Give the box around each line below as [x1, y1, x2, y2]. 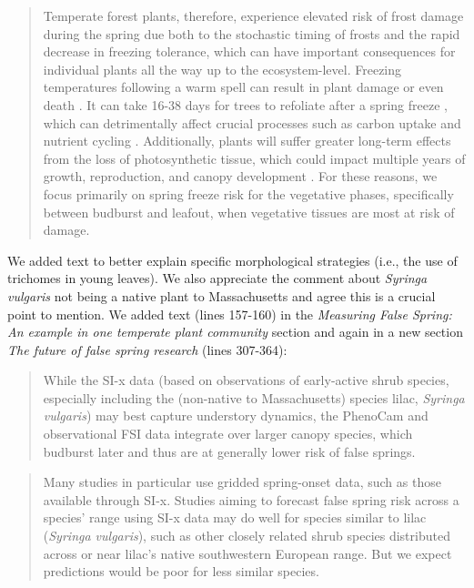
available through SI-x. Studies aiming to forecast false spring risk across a [43, 490, 459, 509]
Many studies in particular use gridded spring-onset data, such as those [43, 472, 441, 492]
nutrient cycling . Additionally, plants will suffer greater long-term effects [43, 131, 451, 150]
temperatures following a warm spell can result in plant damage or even [43, 77, 444, 96]
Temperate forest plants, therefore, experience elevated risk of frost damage [43, 6, 464, 25]
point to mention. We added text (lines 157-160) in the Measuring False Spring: [7, 304, 452, 323]
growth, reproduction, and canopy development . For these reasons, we [43, 167, 438, 186]
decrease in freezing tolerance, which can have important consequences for [43, 42, 456, 61]
